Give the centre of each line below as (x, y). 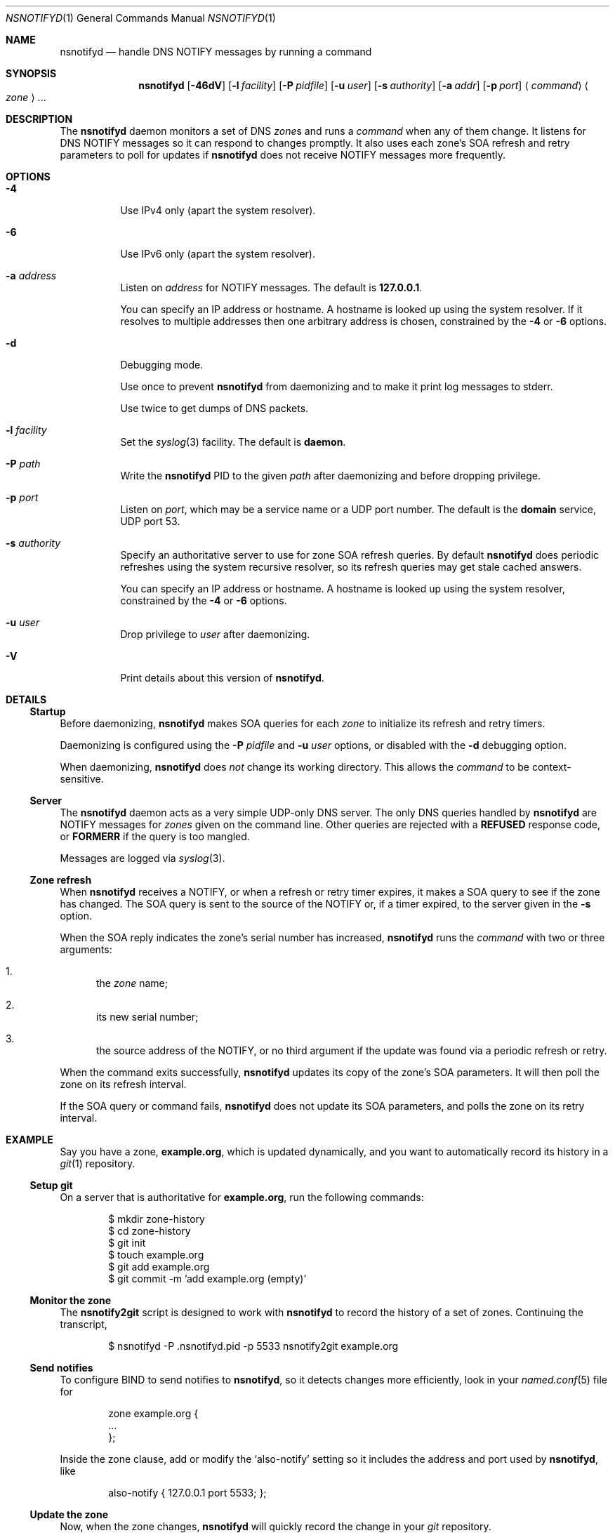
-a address (31, 276)
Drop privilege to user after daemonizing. (215, 634)
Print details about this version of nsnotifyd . (222, 678)
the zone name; (132, 983)
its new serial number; (147, 1017)
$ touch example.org (156, 1255)
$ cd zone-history (150, 1231)
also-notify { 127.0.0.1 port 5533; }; (187, 1493)
